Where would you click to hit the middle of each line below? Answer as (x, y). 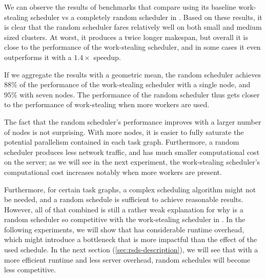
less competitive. (30, 270)
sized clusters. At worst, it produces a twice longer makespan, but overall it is (126, 37)
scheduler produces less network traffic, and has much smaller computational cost (132, 152)
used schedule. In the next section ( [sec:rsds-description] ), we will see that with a (131, 250)
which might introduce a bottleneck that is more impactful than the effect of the (131, 239)
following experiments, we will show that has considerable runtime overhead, (124, 229)
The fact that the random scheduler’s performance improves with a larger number (133, 121)
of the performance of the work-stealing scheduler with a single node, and (135, 84)
